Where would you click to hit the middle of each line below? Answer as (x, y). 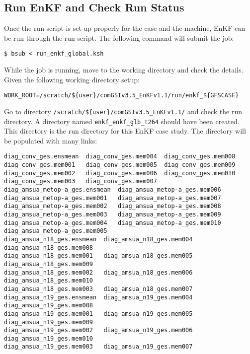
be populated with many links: (51, 140)
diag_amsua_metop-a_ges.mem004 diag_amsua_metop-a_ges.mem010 (113, 223)
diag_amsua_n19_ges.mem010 (48, 338)
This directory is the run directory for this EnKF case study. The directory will (125, 131)
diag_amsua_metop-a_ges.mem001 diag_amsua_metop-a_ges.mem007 (113, 198)
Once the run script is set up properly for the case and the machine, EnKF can (125, 28)
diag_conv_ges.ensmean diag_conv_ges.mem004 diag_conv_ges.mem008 (120, 157)
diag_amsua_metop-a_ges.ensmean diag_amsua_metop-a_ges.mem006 (113, 190)
